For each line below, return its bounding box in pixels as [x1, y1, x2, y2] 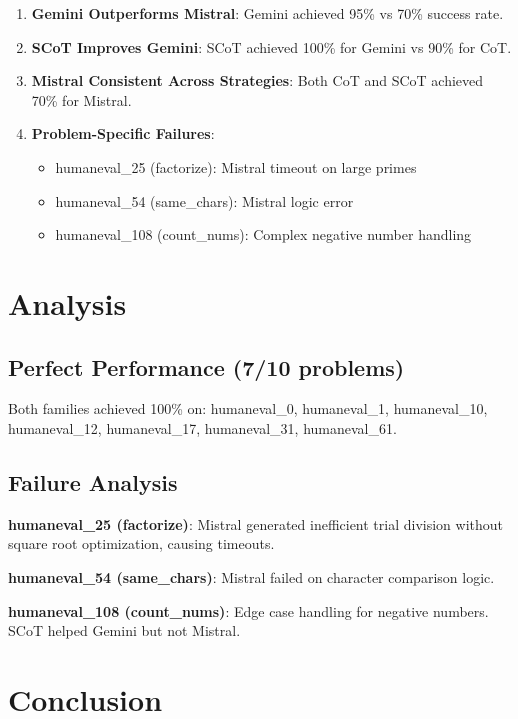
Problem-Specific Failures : [31, 123, 215, 144]
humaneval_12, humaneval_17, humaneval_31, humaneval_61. [8, 417, 397, 438]
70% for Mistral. [31, 89, 132, 110]
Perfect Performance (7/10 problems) [8, 351, 405, 382]
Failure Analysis [8, 466, 178, 497]
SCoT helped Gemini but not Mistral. [8, 620, 241, 641]
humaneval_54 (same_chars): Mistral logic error [55, 190, 354, 211]
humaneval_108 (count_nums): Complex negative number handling [55, 224, 472, 245]
